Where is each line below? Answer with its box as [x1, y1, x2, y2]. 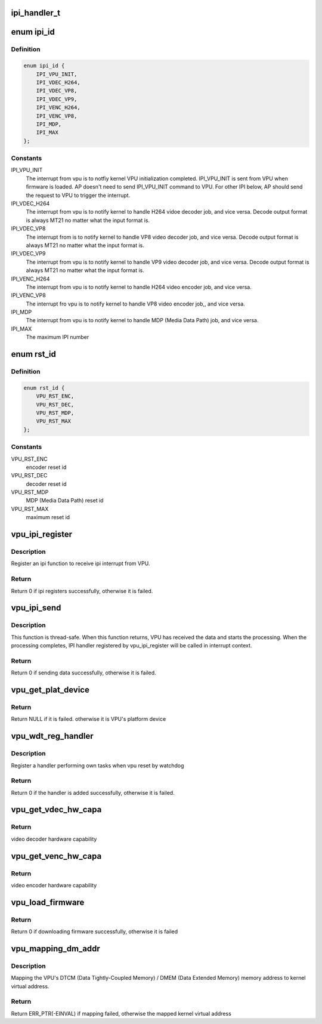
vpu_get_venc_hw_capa [11, 851, 102, 861]
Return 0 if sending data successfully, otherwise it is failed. [11, 669, 156, 677]
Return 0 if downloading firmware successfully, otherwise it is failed [11, 928, 178, 935]
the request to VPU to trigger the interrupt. [26, 192, 131, 199]
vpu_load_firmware [11, 897, 85, 907]
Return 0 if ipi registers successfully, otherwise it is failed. [11, 587, 153, 594]
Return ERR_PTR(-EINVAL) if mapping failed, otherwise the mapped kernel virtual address [11, 1010, 232, 1017]
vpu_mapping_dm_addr [11, 943, 101, 954]
